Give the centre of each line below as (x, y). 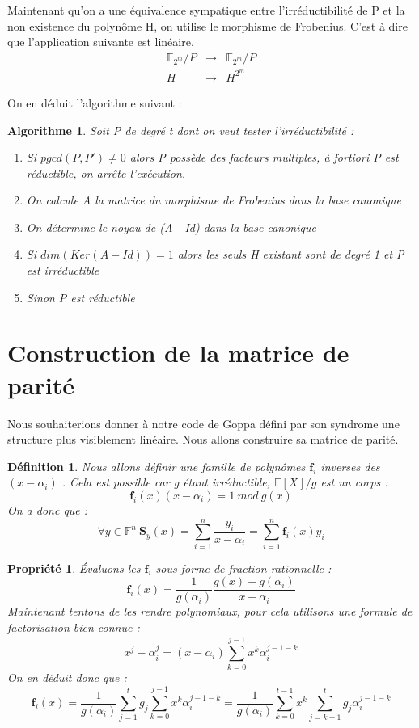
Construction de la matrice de (178, 353)
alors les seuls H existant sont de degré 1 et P (291, 254)
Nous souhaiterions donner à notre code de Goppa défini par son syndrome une (203, 423)
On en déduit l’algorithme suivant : (95, 102)
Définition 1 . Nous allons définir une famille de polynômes (157, 466)
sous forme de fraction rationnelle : (243, 568)
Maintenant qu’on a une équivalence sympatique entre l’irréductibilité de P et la (206, 10)
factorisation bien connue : (74, 627)
